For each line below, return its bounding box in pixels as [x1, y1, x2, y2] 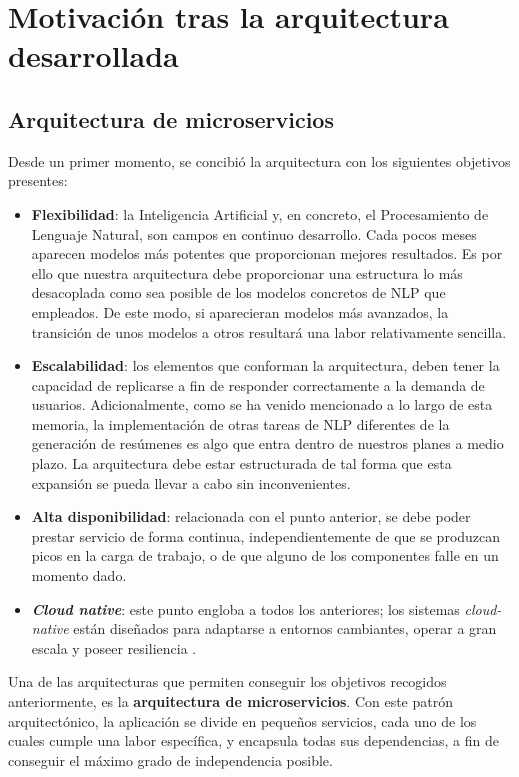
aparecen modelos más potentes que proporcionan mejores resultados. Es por [31, 243, 503, 264]
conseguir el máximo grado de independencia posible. [8, 749, 333, 770]
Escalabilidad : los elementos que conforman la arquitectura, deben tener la [31, 355, 500, 376]
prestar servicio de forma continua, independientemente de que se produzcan [31, 525, 501, 546]
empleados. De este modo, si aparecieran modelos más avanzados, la [31, 301, 449, 322]
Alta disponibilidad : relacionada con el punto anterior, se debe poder [31, 506, 471, 527]
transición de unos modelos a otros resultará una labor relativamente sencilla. [31, 321, 507, 342]
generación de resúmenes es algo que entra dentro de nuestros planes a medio [31, 433, 504, 454]
